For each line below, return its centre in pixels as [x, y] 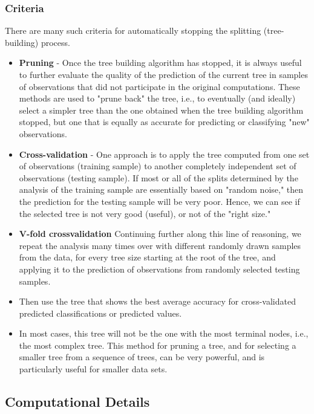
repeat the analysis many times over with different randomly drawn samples [160, 245]
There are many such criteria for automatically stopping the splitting [133, 31]
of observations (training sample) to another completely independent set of [158, 166]
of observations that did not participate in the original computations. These [159, 86]
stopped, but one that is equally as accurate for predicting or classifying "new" [164, 122]
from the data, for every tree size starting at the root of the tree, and [147, 257]
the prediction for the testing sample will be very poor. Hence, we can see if [159, 201]
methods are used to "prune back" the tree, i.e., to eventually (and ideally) [157, 98]
